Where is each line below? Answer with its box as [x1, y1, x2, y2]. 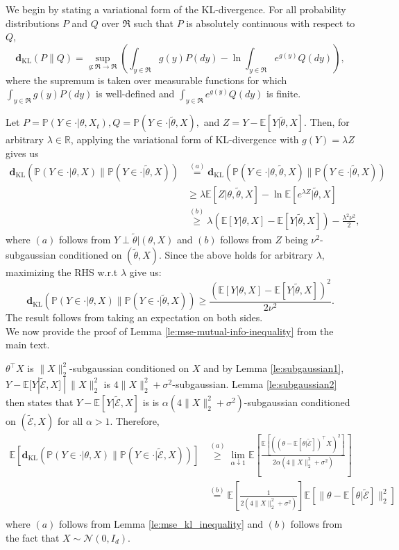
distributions [6, 15, 60, 30]
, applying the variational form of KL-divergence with [70, 132, 299, 147]
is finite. [266, 86, 301, 101]
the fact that [6, 530, 60, 544]
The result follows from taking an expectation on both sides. [6, 310, 263, 325]
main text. [6, 337, 50, 352]
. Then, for [304, 115, 350, 129]
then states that [6, 394, 74, 409]
